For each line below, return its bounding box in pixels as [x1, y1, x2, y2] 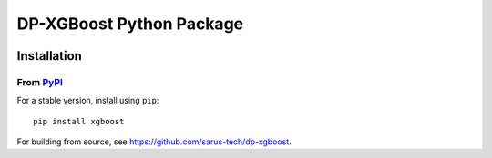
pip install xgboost [33, 116, 125, 126]
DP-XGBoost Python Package [16, 14, 244, 34]
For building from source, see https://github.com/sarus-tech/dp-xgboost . [16, 136, 292, 147]
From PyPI [16, 75, 64, 88]
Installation [16, 48, 82, 64]
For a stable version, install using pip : [16, 95, 159, 106]
